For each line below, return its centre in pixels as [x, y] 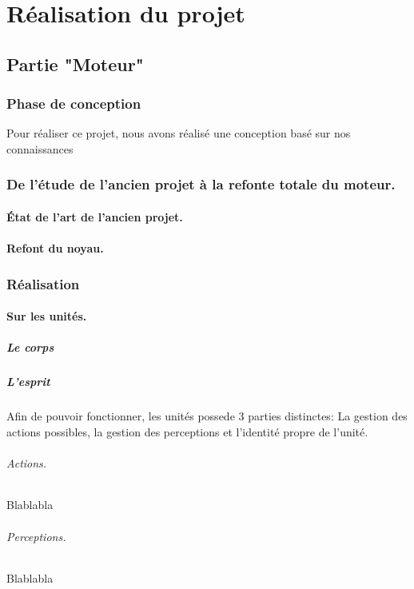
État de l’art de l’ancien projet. [95, 217]
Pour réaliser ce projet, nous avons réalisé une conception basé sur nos [179, 133]
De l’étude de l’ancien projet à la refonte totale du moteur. [201, 184]
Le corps [30, 347]
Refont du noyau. [55, 248]
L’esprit [28, 382]
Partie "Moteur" [75, 64]
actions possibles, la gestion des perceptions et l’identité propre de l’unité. [187, 431]
